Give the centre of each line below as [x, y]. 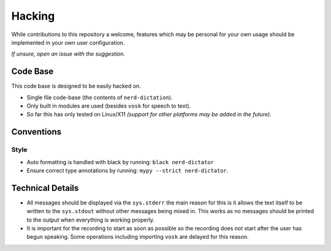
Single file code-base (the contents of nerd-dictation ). [100, 97]
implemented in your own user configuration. [68, 42]
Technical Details [45, 188]
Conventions [36, 132]
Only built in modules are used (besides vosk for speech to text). [109, 106]
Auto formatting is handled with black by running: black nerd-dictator [120, 162]
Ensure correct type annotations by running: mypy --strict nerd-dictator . [127, 170]
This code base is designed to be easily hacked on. [76, 86]
